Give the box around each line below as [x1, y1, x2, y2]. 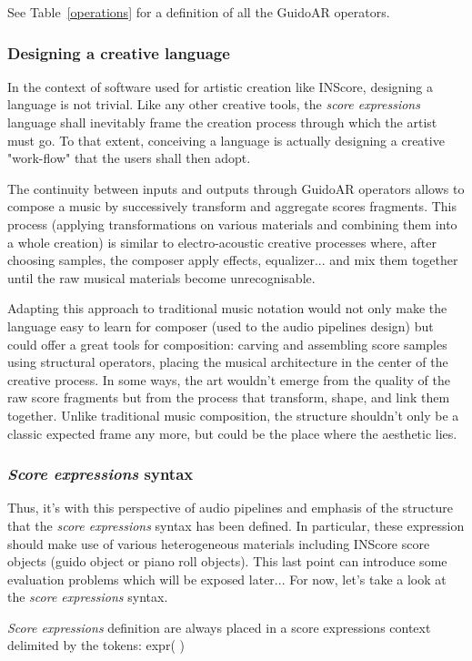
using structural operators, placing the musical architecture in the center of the [7, 352, 448, 371]
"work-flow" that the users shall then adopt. [7, 148, 251, 168]
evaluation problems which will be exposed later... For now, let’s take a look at [7, 569, 447, 588]
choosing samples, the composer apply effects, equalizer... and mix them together [7, 250, 458, 269]
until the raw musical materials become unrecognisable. [7, 268, 316, 287]
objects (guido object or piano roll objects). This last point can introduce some [7, 552, 447, 571]
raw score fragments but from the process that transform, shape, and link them [7, 388, 450, 407]
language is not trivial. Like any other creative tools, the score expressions [7, 95, 420, 114]
